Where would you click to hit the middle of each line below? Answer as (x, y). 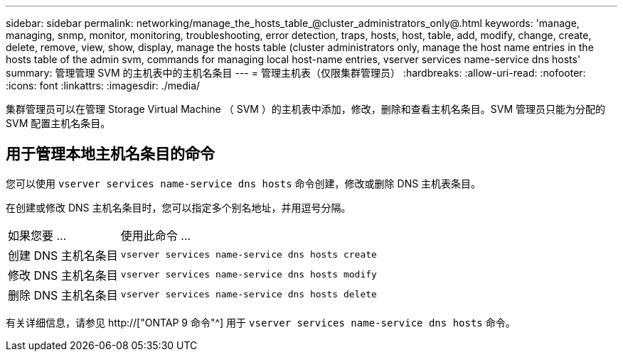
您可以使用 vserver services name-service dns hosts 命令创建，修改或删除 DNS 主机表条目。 (244, 183)
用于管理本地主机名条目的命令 (110, 154)
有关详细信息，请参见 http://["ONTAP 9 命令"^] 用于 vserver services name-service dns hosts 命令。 (261, 322)
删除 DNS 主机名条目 (63, 295)
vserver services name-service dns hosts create (249, 255)
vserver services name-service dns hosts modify (249, 275)
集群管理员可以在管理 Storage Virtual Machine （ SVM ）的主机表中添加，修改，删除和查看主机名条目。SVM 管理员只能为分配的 (306, 109)
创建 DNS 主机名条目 (63, 255)
